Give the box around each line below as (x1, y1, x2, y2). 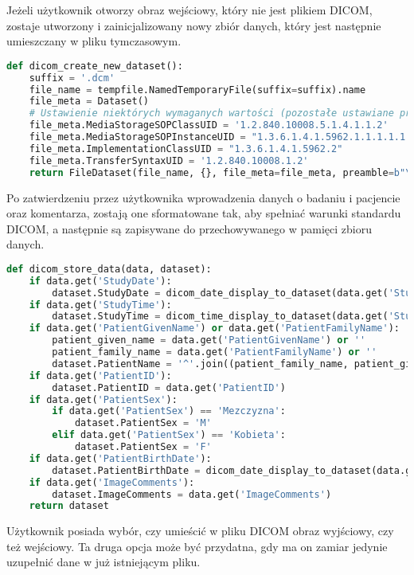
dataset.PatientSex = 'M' (74, 417, 212, 429)
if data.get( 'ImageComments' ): (29, 476, 195, 488)
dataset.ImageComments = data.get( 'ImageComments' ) (52, 488, 332, 500)
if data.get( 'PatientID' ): (29, 370, 172, 381)
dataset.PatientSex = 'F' (74, 441, 212, 453)
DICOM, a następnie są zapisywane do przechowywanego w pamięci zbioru (6, 220, 372, 237)
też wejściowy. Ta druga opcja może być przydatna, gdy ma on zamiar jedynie (6, 538, 388, 554)
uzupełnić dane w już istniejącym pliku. (6, 553, 201, 570)
